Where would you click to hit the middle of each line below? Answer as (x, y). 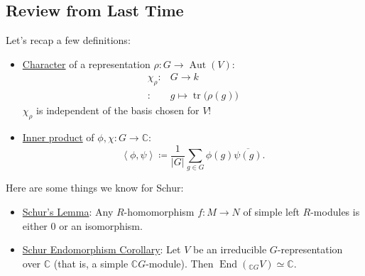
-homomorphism (159, 212)
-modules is (335, 212)
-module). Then (180, 263)
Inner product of (58, 137)
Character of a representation (86, 64)
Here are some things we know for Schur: (95, 188)
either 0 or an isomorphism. (82, 225)
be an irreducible (230, 249)
